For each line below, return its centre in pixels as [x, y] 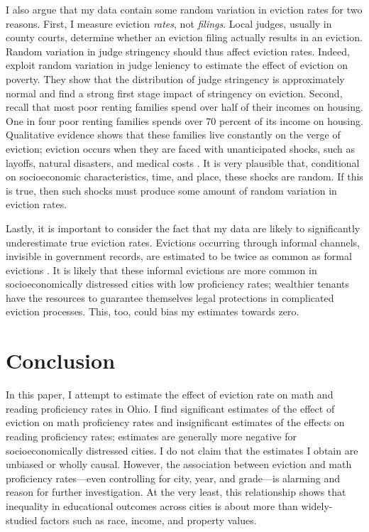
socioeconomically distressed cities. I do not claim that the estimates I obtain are [182, 450]
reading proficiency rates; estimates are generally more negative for [151, 436]
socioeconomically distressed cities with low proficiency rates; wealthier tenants [178, 284]
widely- [317, 505]
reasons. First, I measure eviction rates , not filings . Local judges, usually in [169, 23]
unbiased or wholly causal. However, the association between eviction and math [179, 464]
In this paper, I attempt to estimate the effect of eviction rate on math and [170, 395]
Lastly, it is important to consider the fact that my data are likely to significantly [183, 228]
